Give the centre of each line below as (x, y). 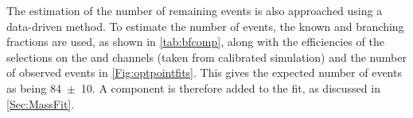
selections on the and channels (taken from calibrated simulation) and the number (206, 57)
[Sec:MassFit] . (41, 103)
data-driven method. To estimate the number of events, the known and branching (205, 26)
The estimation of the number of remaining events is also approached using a (195, 10)
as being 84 (34, 88)
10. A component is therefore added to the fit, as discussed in (230, 88)
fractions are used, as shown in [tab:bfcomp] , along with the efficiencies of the (195, 42)
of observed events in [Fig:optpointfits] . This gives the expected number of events (204, 72)
